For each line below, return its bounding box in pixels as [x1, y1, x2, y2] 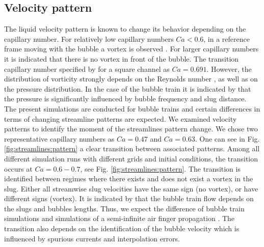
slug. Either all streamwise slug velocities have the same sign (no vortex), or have [4, 183, 258, 194]
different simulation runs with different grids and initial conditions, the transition [4, 153, 258, 163]
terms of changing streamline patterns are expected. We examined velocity [4, 113, 237, 124]
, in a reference [203, 33, 250, 44]
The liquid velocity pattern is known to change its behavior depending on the [4, 23, 246, 34]
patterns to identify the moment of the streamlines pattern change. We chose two [4, 123, 258, 134]
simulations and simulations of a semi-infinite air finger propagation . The [4, 213, 235, 224]
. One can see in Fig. [195, 133, 260, 144]
